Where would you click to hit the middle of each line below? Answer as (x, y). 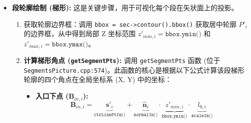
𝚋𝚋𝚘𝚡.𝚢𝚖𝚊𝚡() (70, 44)
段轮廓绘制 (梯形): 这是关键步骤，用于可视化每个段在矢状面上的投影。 (125, 7)
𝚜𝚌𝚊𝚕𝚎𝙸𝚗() (202, 116)
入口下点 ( (52, 96)
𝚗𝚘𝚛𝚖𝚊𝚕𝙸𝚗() (146, 115)
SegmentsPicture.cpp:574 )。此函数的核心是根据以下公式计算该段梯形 (134, 70)
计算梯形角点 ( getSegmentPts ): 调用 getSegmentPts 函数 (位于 (122, 60)
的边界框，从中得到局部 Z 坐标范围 (80, 33)
